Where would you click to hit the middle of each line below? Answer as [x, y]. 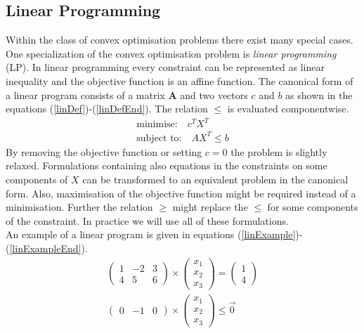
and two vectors [214, 94]
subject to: [159, 138]
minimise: [157, 125]
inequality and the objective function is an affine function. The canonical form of [180, 80]
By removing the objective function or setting [104, 151]
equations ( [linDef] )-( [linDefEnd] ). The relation [107, 109]
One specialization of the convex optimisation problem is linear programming [171, 53]
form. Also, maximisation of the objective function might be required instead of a [181, 193]
